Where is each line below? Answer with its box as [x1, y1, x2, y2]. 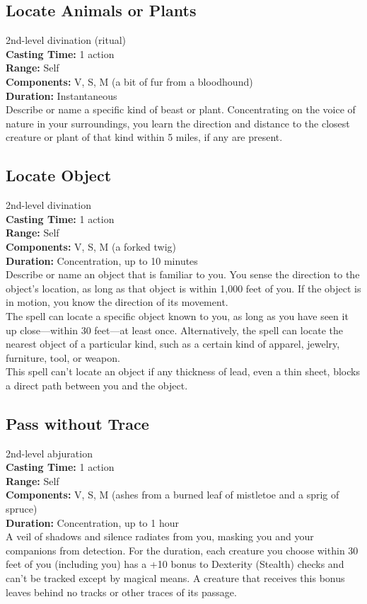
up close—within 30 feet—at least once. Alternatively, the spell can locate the [6, 322, 344, 337]
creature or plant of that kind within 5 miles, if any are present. [6, 130, 283, 144]
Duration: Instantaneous [6, 88, 117, 103]
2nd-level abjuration [6, 445, 93, 460]
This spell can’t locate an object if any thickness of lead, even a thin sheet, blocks [6, 364, 360, 379]
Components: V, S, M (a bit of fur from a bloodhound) [6, 74, 253, 89]
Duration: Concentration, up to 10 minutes [6, 253, 198, 268]
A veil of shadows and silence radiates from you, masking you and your [6, 529, 314, 544]
